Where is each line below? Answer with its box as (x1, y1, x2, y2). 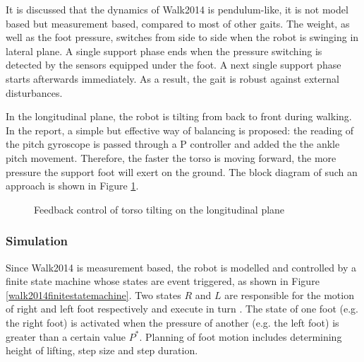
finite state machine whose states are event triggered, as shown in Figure (6, 274, 320, 288)
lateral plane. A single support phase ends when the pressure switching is (6, 43, 322, 58)
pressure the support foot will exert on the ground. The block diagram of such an (6, 164, 358, 179)
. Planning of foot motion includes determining (139, 329, 342, 344)
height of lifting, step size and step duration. (6, 343, 198, 358)
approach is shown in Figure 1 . (6, 178, 139, 193)
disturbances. (6, 85, 63, 100)
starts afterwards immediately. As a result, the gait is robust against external (6, 71, 339, 86)
